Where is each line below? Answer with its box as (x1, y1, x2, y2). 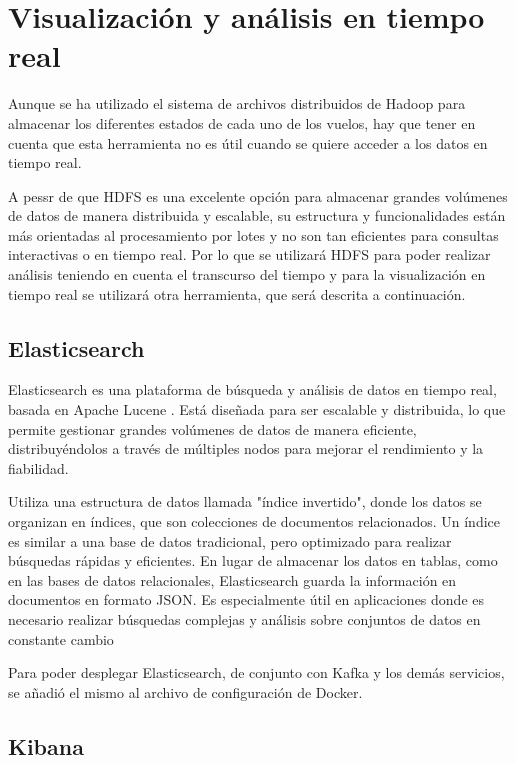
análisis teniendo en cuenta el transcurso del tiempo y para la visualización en (8, 264, 486, 285)
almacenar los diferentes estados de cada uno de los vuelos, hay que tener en (8, 112, 476, 133)
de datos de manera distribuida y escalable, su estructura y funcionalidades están (8, 205, 506, 226)
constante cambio (8, 628, 114, 649)
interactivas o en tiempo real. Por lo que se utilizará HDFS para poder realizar (8, 244, 491, 265)
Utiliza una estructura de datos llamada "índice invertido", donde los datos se (8, 491, 482, 512)
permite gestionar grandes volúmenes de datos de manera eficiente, (8, 418, 417, 439)
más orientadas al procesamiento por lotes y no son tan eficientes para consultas (8, 224, 499, 245)
